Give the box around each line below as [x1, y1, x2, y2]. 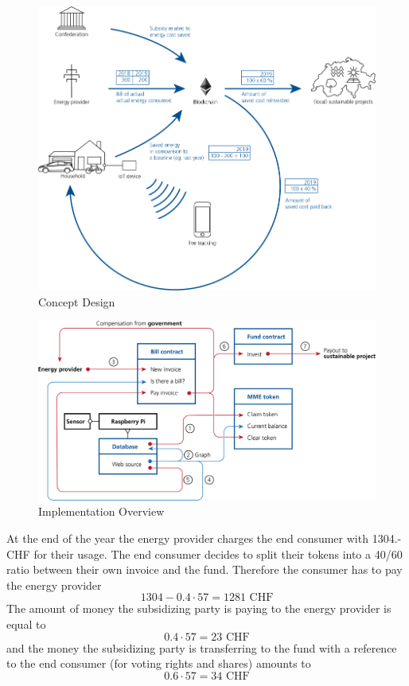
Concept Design [38, 293, 115, 310]
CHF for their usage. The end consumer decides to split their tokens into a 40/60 [6, 545, 403, 562]
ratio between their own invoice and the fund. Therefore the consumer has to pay [6, 561, 403, 578]
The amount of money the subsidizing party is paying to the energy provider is [6, 600, 391, 617]
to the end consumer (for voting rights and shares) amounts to [6, 655, 311, 672]
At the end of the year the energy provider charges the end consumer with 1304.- [6, 530, 402, 547]
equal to [6, 616, 46, 632]
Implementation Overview [38, 503, 165, 520]
